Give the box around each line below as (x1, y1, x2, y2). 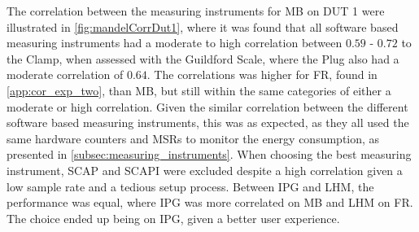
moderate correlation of (7, 66, 124, 83)
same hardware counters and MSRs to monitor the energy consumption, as (7, 129, 380, 147)
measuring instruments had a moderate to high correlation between (7, 34, 343, 51)
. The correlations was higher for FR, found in (146, 66, 378, 83)
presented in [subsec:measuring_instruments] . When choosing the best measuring (7, 146, 412, 163)
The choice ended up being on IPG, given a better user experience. (7, 209, 340, 226)
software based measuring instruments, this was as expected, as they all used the (7, 114, 409, 131)
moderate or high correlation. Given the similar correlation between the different (7, 98, 408, 115)
